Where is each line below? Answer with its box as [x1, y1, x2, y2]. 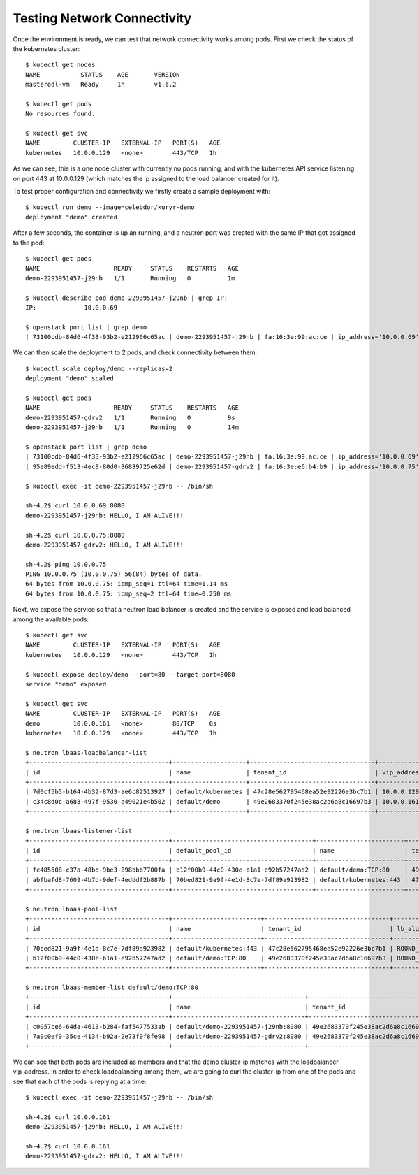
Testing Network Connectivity [13, 10, 192, 26]
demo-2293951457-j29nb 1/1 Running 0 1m [25, 274, 235, 282]
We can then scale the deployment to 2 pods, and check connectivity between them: [13, 348, 258, 356]
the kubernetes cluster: [13, 44, 80, 52]
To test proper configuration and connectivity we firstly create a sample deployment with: [13, 187, 271, 196]
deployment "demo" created [25, 213, 118, 221]
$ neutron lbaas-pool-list [25, 905, 118, 913]
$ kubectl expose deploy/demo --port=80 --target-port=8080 [25, 670, 235, 678]
